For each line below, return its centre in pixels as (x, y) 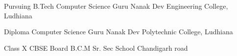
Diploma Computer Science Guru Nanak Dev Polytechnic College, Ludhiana (118, 32)
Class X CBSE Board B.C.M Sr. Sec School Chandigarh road (96, 48)
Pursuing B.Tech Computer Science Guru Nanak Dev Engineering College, (116, 6)
